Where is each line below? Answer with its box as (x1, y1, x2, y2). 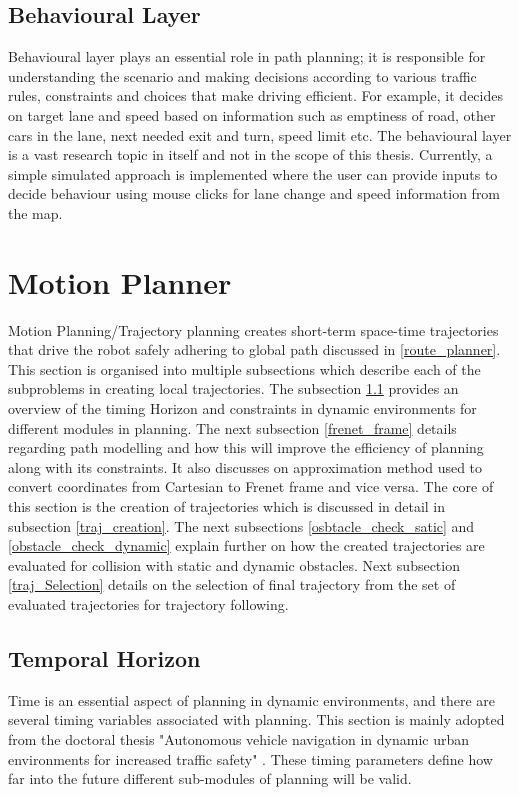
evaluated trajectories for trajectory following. (8, 593, 289, 614)
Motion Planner (8, 261, 232, 302)
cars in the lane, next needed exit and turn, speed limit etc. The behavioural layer (8, 124, 512, 145)
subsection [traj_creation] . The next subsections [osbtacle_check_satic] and (8, 515, 475, 536)
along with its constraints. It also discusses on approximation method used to (8, 456, 483, 477)
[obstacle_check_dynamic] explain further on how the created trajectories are (8, 535, 485, 556)
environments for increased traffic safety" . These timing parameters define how (8, 748, 493, 769)
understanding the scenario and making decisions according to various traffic (8, 65, 477, 86)
